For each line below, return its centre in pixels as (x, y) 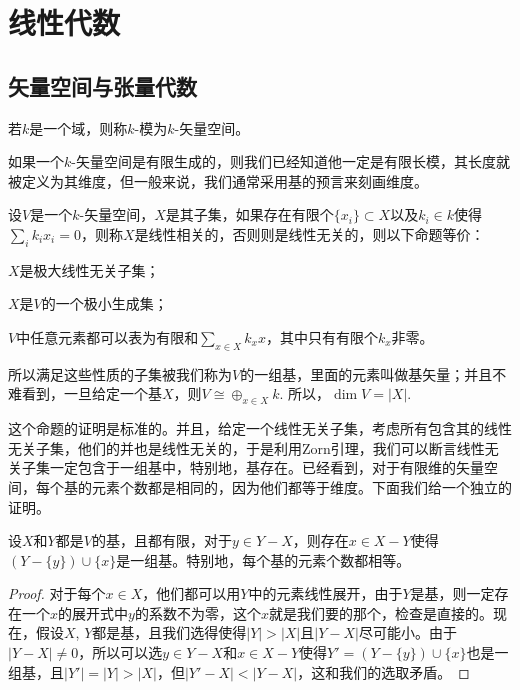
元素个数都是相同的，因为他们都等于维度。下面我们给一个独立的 (301, 486)
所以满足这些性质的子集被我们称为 (120, 373)
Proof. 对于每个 (57, 593)
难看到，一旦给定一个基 (85, 393)
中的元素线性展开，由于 (325, 593)
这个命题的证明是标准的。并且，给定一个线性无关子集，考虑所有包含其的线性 (260, 428)
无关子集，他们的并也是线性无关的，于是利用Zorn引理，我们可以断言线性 (246, 447)
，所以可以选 (120, 652)
